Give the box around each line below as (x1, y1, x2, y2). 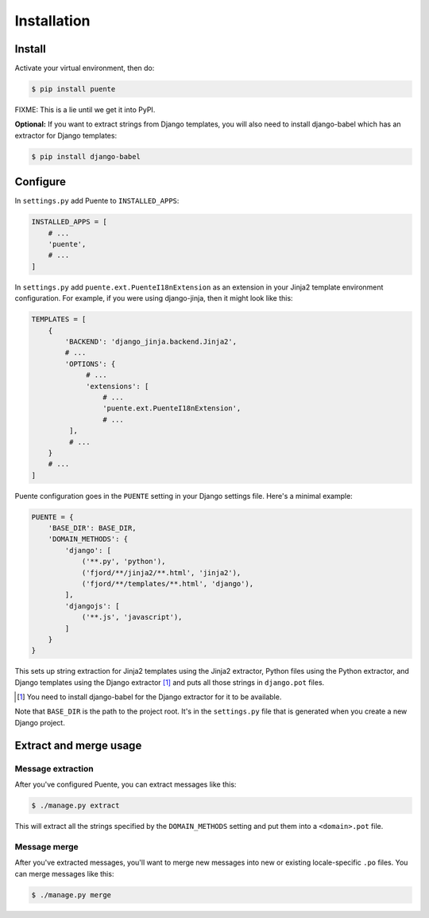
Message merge (14, 841, 79, 852)
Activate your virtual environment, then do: (14, 64, 155, 73)
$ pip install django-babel (31, 152, 141, 161)
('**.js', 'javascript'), (81, 613, 183, 622)
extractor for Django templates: (14, 130, 118, 140)
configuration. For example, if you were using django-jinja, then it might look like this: (14, 294, 293, 303)
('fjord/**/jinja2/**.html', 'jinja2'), (81, 568, 242, 577)
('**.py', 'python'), (81, 557, 166, 566)
